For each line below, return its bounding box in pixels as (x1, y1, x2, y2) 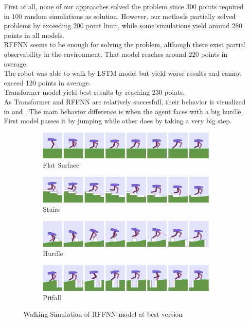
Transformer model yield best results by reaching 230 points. (4, 87, 185, 97)
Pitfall (43, 292, 61, 303)
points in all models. (4, 30, 65, 40)
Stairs (43, 204, 60, 214)
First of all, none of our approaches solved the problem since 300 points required (4, 1, 244, 11)
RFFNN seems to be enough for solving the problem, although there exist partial (4, 39, 246, 50)
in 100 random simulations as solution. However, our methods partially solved (4, 11, 236, 21)
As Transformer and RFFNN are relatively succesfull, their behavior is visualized (4, 96, 246, 106)
